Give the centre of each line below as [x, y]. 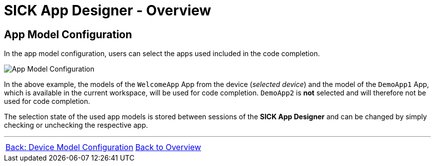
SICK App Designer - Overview [108, 10]
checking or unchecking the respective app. [76, 125]
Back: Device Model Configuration [70, 147]
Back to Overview [168, 147]
